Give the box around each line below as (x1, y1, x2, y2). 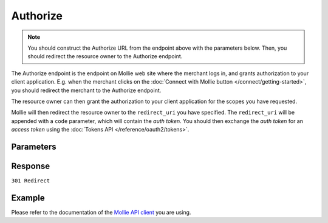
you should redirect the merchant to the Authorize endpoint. (11, 87, 162, 94)
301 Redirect (11, 177, 50, 184)
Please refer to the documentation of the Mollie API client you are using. (11, 208, 191, 216)
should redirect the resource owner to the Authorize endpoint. (27, 53, 183, 60)
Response (11, 161, 50, 171)
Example (11, 193, 45, 203)
